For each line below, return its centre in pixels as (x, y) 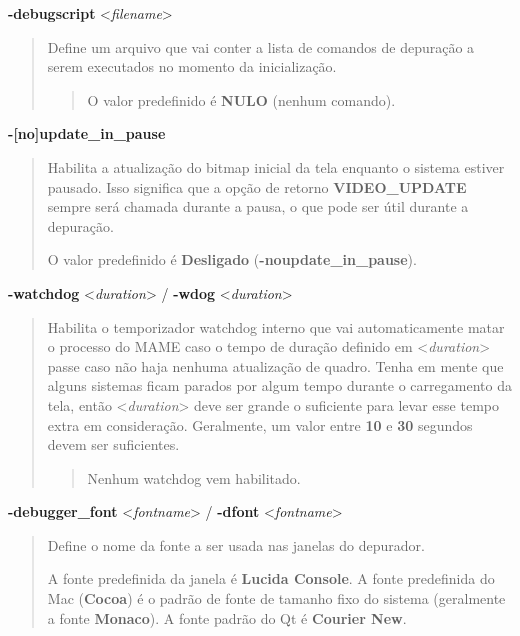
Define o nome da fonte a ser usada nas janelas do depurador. (236, 544)
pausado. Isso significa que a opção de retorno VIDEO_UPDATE (257, 186)
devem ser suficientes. (113, 444)
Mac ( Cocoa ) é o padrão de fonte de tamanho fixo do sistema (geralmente (276, 598)
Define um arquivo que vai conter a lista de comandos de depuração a (261, 46)
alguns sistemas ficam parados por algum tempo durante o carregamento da (279, 385)
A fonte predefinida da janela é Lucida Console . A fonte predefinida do (271, 578)
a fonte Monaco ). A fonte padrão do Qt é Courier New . (227, 617)
